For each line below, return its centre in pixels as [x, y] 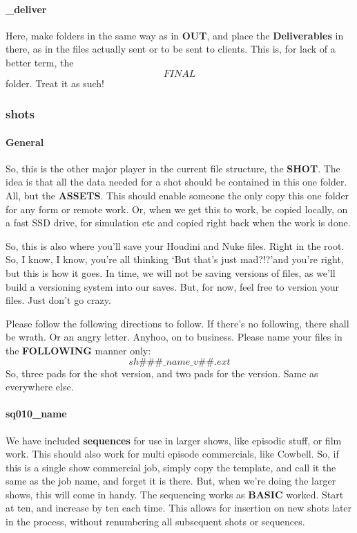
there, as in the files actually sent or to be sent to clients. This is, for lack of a [171, 49]
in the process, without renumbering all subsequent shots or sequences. [155, 522]
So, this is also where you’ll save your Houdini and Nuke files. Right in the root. [175, 245]
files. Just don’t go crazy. [58, 300]
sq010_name [36, 414]
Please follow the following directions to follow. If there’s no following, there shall [177, 323]
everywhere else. [40, 387]
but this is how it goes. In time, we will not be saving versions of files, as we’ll [171, 272]
